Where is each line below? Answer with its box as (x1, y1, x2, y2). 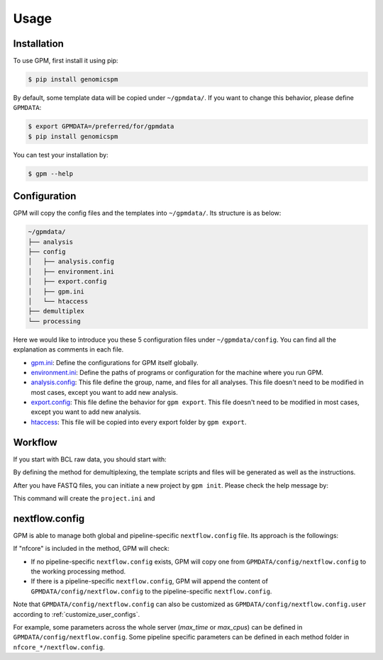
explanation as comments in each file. (13, 345, 124, 354)
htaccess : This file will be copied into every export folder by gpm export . (30, 418, 247, 426)
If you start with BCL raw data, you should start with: (13, 454, 167, 464)
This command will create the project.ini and (13, 493, 155, 503)
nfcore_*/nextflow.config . (13, 642, 106, 651)
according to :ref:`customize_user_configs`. (13, 610, 140, 618)
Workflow (13, 436, 58, 448)
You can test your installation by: (13, 150, 109, 159)
